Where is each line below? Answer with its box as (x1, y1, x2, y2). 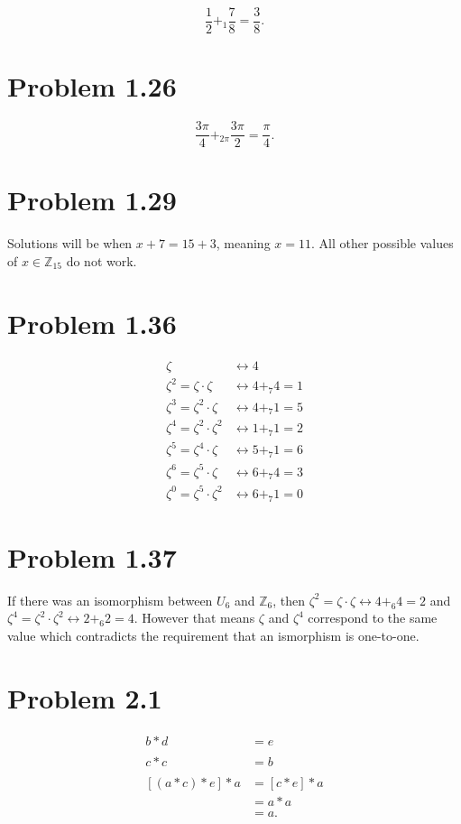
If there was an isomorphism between (7, 590, 213, 609)
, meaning (216, 234, 271, 253)
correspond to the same (308, 608, 438, 627)
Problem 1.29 (7, 181, 177, 218)
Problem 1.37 (7, 538, 177, 575)
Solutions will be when (7, 234, 133, 253)
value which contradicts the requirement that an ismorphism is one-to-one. (7, 626, 420, 644)
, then (272, 590, 306, 609)
